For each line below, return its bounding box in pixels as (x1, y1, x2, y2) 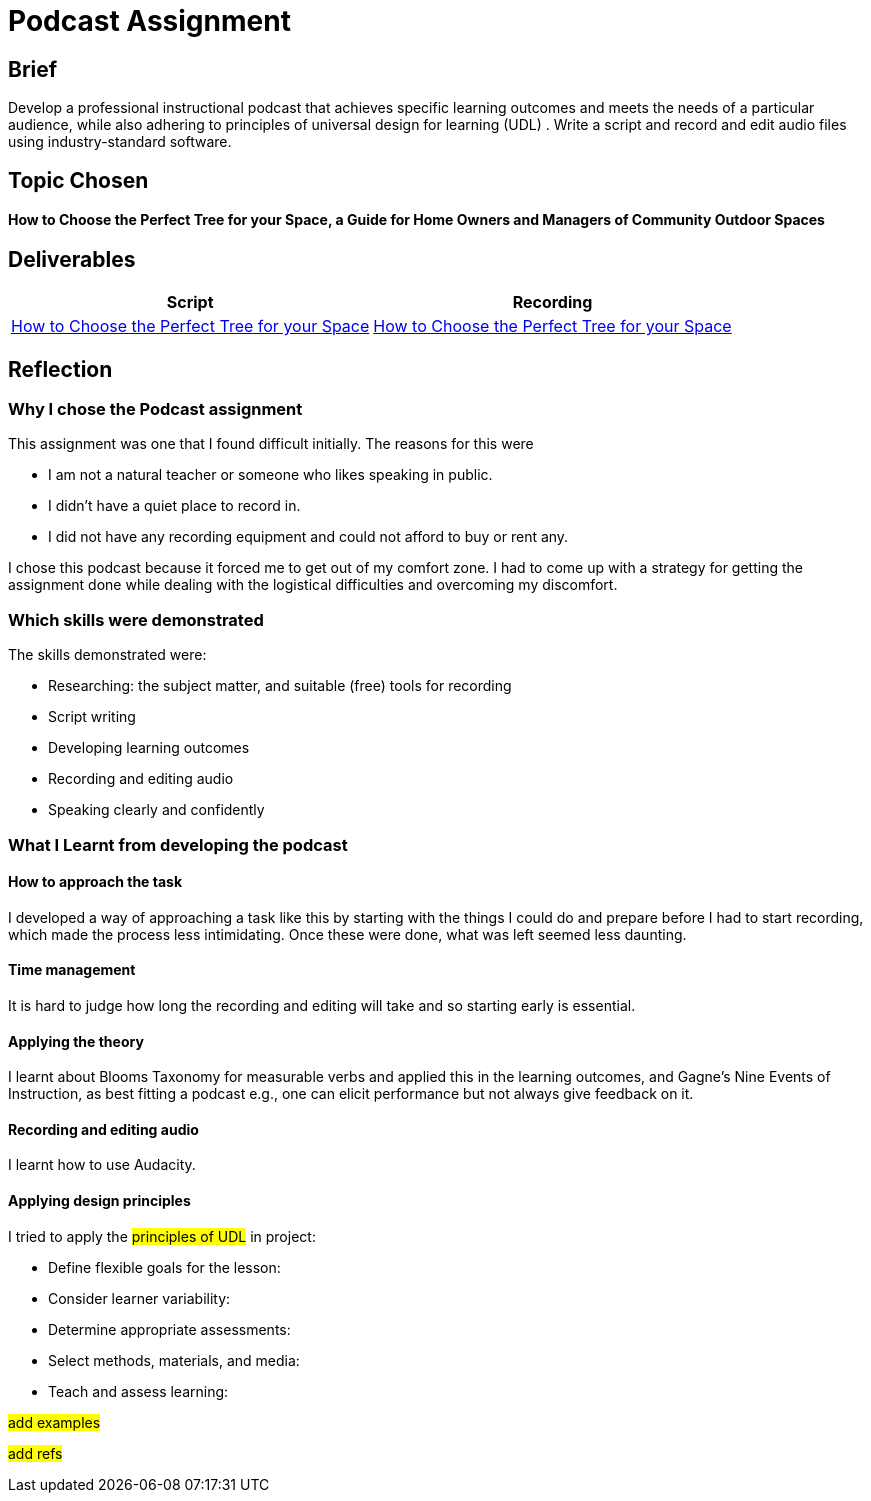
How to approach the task (8, 873, 183, 891)
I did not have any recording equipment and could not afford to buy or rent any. (48, 528, 569, 546)
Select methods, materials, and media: (48, 1351, 300, 1369)
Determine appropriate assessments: (48, 1320, 291, 1338)
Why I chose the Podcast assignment (8, 399, 303, 420)
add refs (8, 1444, 63, 1462)
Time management (8, 961, 136, 979)
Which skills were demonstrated (8, 609, 264, 630)
